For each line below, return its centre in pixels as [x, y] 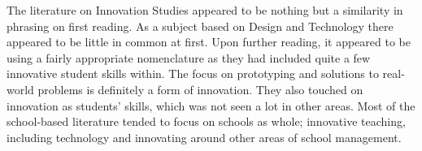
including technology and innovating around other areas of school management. [204, 137]
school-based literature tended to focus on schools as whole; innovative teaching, [206, 121]
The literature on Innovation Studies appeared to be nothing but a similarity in [205, 10]
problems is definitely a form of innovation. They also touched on [200, 89]
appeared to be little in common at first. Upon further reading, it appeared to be [209, 42]
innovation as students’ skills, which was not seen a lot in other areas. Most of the [211, 105]
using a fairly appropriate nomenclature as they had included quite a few [189, 57]
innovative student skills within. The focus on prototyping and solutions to [193, 73]
